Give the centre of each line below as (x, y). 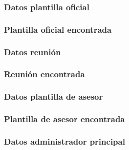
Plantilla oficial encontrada (58, 29)
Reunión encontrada (44, 74)
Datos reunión (32, 52)
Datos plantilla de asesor (54, 96)
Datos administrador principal (64, 141)
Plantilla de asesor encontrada (64, 119)
